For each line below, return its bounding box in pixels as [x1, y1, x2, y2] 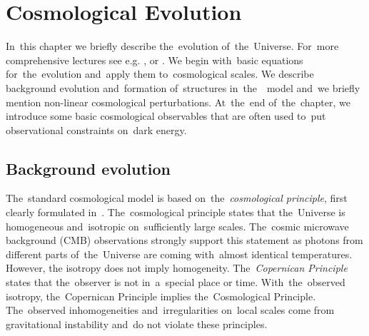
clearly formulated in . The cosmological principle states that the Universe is [6, 205, 345, 220]
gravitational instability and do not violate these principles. [6, 316, 268, 331]
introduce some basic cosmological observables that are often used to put [6, 108, 326, 123]
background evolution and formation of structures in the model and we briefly [6, 80, 360, 95]
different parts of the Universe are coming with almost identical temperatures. [6, 246, 353, 261]
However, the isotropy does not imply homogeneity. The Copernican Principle [6, 260, 348, 275]
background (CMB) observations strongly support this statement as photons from [6, 233, 363, 248]
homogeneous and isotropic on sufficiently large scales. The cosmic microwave [6, 218, 349, 233]
